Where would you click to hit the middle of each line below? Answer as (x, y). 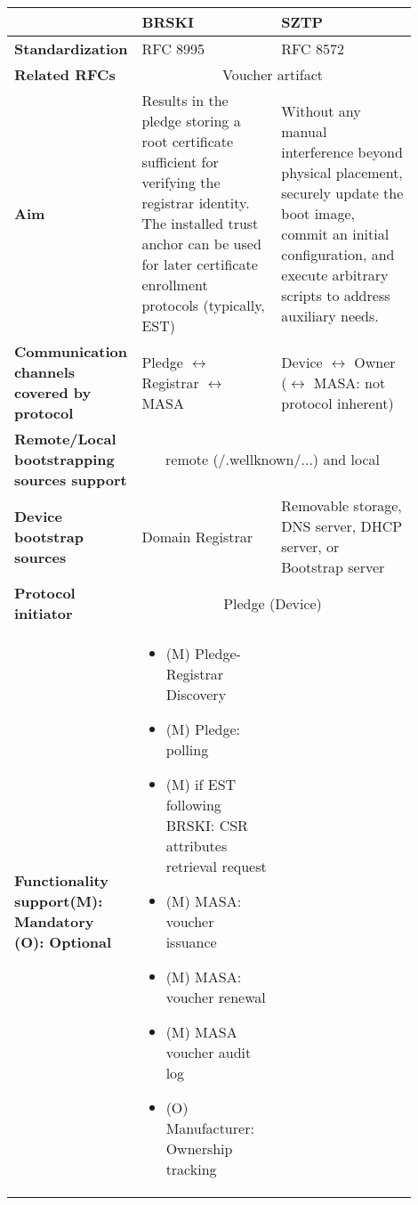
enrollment (175, 285)
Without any (321, 110)
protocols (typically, (203, 305)
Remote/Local (65, 439)
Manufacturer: (210, 1128)
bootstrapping (64, 459)
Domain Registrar (197, 536)
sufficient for (180, 162)
